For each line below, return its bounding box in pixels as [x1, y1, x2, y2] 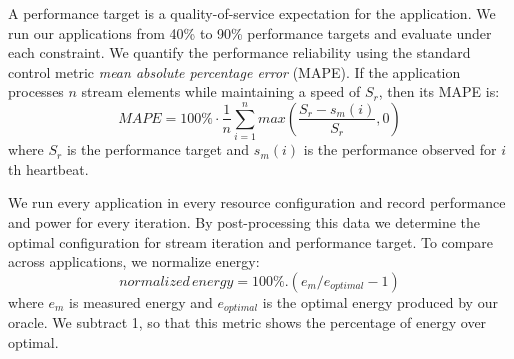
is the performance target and [66, 139, 250, 160]
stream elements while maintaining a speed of [81, 81, 361, 102]
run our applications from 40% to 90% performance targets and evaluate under [8, 22, 492, 43]
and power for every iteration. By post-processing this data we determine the [8, 212, 481, 233]
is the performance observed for [303, 139, 497, 160]
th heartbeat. [8, 158, 89, 179]
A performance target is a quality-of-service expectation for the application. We [8, 3, 496, 23]
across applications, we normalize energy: [8, 251, 260, 272]
